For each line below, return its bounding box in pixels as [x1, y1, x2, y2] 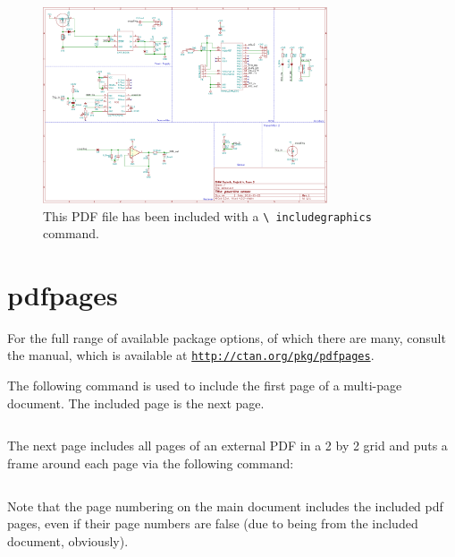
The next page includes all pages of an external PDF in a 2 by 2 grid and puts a [7, 436, 448, 455]
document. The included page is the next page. [7, 393, 265, 412]
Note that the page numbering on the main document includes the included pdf [7, 496, 443, 515]
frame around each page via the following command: [7, 453, 294, 472]
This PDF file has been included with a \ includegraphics [43, 206, 372, 225]
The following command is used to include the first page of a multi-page [7, 376, 402, 395]
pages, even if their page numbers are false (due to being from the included [7, 514, 418, 533]
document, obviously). [7, 531, 129, 550]
